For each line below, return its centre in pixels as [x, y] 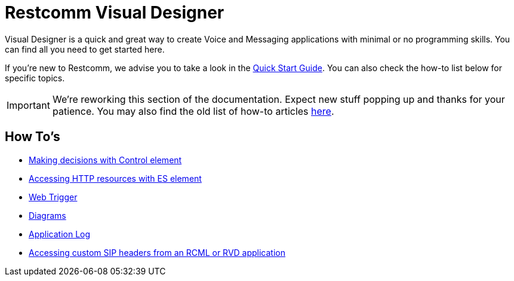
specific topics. [35, 78]
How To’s [33, 137]
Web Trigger [53, 197]
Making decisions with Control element [105, 160]
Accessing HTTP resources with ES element [115, 178]
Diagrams [47, 215]
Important [28, 105]
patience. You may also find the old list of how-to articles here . [193, 111]
